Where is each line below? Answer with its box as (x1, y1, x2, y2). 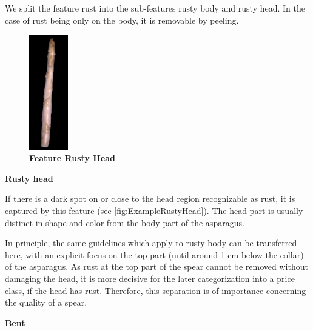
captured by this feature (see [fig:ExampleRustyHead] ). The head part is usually (5, 204, 303, 217)
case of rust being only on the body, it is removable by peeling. (5, 13, 239, 26)
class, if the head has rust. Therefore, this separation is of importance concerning (5, 284, 306, 296)
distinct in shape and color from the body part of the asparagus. (5, 216, 244, 229)
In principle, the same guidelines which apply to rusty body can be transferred (5, 236, 297, 249)
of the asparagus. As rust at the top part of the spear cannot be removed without (5, 260, 308, 273)
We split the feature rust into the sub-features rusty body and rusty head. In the (5, 2, 305, 14)
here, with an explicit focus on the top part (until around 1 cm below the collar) (5, 248, 304, 261)
